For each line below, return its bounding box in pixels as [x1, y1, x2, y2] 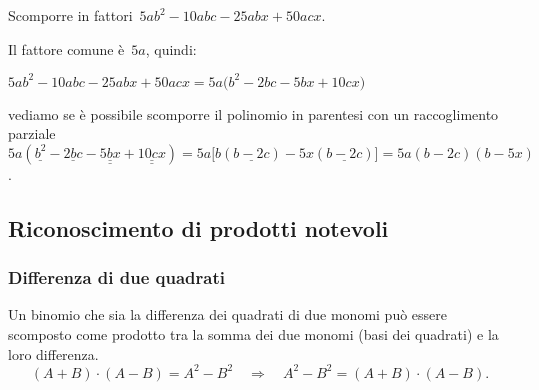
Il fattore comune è [8, 38, 125, 59]
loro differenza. [8, 343, 99, 364]
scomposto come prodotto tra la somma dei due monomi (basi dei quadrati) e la [8, 324, 499, 345]
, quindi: [145, 38, 197, 59]
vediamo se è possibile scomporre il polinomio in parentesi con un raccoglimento [8, 103, 499, 124]
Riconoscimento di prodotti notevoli [8, 212, 389, 243]
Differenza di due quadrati [8, 265, 225, 290]
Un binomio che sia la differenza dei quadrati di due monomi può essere [8, 304, 447, 325]
